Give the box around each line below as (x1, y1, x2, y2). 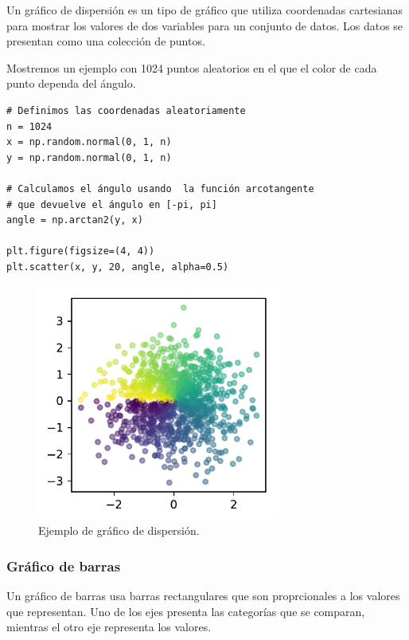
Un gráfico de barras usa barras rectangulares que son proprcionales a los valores (6, 587, 400, 604)
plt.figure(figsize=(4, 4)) (6, 245, 155, 257)
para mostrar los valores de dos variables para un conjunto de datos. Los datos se (6, 17, 403, 33)
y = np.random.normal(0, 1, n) (6, 151, 172, 163)
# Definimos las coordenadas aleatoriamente (6, 104, 246, 116)
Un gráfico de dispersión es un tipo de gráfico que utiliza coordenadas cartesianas (6, 2, 403, 18)
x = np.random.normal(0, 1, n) (6, 136, 172, 148)
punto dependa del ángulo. (6, 75, 136, 92)
